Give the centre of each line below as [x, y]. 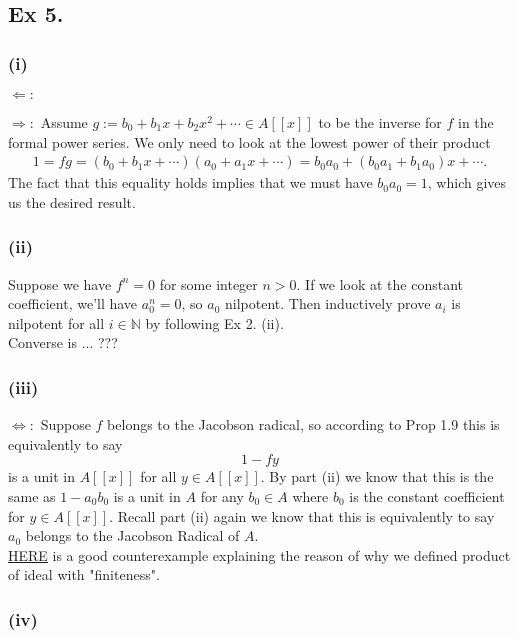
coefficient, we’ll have [73, 303]
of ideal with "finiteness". [84, 574]
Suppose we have [60, 283]
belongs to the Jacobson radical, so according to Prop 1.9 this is [303, 424]
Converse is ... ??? [63, 342]
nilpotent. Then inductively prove [327, 303]
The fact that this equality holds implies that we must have [190, 182]
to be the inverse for [380, 122]
